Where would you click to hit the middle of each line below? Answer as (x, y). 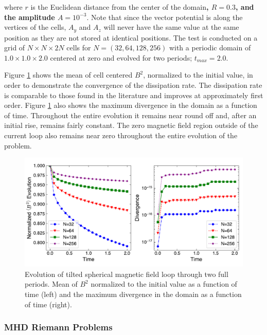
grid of (15, 48)
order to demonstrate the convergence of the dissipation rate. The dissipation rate (133, 85)
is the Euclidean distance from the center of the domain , (120, 7)
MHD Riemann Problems (58, 327)
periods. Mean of (51, 284)
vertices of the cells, (35, 27)
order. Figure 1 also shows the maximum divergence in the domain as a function (131, 105)
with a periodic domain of (210, 48)
